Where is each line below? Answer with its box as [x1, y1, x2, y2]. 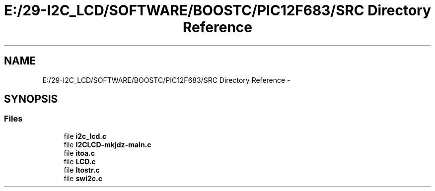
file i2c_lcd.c [64, 131, 107, 140]
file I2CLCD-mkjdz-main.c [64, 140, 151, 149]
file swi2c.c [64, 174, 102, 183]
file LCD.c [64, 157, 96, 166]
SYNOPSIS [4, 93, 58, 106]
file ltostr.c [64, 165, 100, 174]
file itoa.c [64, 148, 95, 157]
